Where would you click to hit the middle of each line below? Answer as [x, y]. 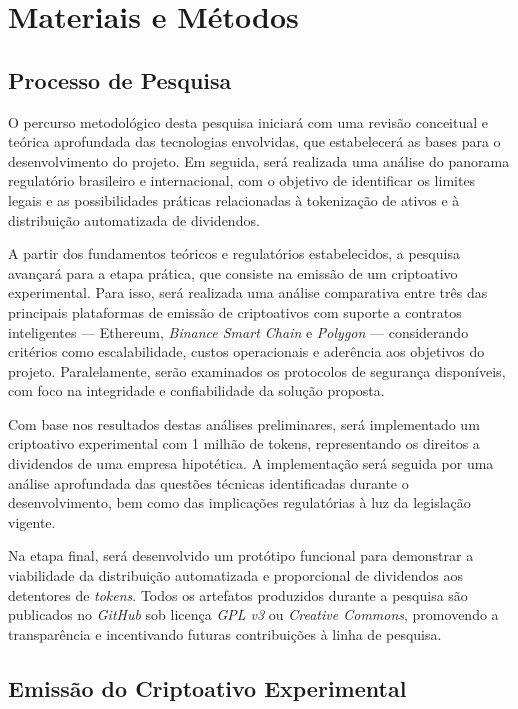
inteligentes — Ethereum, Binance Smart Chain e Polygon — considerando [238, 331]
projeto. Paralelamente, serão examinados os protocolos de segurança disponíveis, [257, 370]
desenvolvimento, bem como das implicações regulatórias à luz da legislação [239, 502]
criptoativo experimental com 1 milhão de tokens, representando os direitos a [244, 443]
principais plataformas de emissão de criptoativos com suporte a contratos [235, 311]
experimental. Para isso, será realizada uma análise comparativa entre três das [248, 292]
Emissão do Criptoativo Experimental [207, 687]
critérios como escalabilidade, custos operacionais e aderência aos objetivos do [246, 351]
